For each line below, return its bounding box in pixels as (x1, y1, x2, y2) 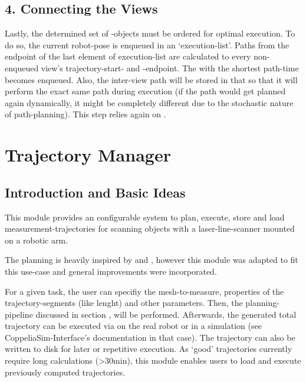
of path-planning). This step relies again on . (5, 108, 166, 120)
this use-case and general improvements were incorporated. (5, 265, 217, 277)
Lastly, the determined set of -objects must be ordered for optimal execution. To (5, 27, 295, 39)
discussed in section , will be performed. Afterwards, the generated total (35, 308, 297, 320)
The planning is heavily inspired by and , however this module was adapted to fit (5, 253, 298, 266)
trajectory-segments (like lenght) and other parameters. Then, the (5, 297, 243, 309)
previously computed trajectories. (5, 365, 126, 378)
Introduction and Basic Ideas (5, 183, 186, 201)
